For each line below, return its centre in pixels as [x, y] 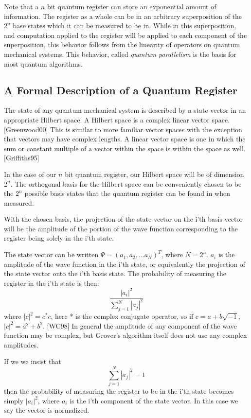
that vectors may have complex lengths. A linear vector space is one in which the [125, 139]
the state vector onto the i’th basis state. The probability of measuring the [115, 273]
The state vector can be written [51, 254]
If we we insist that [33, 361]
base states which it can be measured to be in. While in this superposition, [125, 26]
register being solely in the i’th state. [59, 238]
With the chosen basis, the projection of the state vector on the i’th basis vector [123, 219]
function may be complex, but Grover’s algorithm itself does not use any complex [125, 335]
